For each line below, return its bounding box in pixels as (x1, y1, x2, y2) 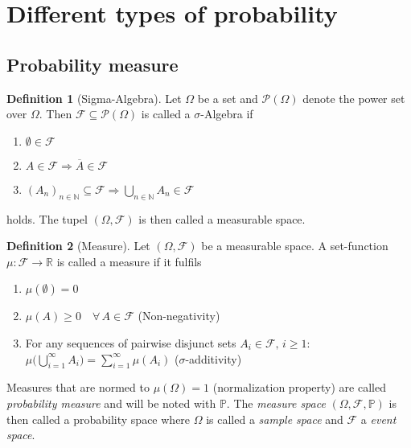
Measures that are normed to (6, 379, 150, 396)
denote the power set (302, 89, 405, 106)
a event (360, 410, 397, 427)
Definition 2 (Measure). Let (6, 237, 150, 254)
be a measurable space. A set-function (201, 237, 388, 254)
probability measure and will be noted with (6, 394, 216, 411)
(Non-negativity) (138, 307, 220, 324)
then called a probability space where (6, 410, 191, 427)
